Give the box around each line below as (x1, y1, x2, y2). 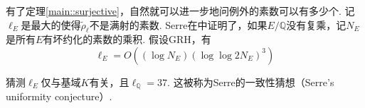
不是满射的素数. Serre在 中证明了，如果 (89, 17, 268, 32)
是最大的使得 (21, 17, 81, 32)
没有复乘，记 (286, 17, 347, 32)
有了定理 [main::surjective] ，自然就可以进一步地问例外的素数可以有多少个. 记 (6, 4, 355, 18)
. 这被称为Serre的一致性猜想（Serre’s (167, 74, 334, 89)
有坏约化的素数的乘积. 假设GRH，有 (43, 32, 211, 47)
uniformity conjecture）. (6, 89, 112, 104)
